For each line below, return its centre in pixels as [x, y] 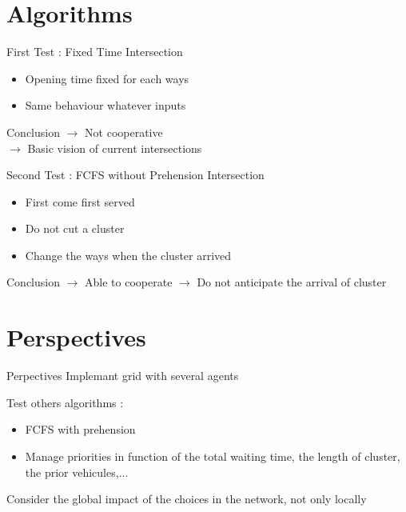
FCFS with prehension [80, 429]
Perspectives [76, 337]
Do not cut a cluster [75, 228]
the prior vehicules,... [77, 472]
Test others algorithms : [65, 402]
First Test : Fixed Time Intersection [95, 52]
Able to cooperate [129, 282]
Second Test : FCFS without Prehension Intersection [135, 175]
